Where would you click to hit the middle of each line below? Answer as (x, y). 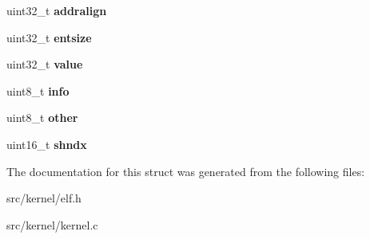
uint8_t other (42, 118)
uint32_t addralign (57, 10)
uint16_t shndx (47, 144)
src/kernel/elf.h (44, 198)
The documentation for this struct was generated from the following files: (186, 171)
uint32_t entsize (49, 37)
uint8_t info (38, 90)
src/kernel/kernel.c (52, 224)
